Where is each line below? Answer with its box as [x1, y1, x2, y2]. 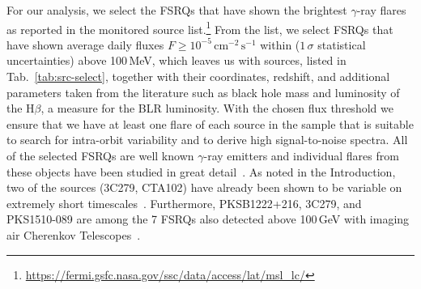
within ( [260, 36, 300, 53]
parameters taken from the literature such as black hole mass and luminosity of [6, 83, 400, 100]
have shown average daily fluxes [6, 36, 164, 53]
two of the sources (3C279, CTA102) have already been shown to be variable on [6, 179, 402, 196]
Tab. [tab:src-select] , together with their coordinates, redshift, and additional [6, 68, 390, 85]
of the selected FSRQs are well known [6, 147, 194, 164]
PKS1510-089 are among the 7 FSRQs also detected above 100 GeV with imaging [6, 210, 410, 227]
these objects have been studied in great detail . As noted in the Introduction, [6, 163, 396, 180]
